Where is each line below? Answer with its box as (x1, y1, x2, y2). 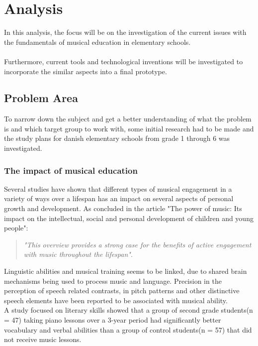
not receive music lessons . (4, 334, 82, 345)
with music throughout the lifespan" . (23, 249, 133, 259)
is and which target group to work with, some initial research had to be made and (4, 123, 254, 133)
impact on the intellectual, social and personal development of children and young (4, 213, 254, 223)
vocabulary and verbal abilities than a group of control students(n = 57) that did (4, 324, 252, 335)
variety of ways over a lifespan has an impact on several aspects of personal (4, 193, 234, 204)
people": (4, 223, 28, 233)
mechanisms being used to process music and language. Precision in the (4, 275, 222, 286)
